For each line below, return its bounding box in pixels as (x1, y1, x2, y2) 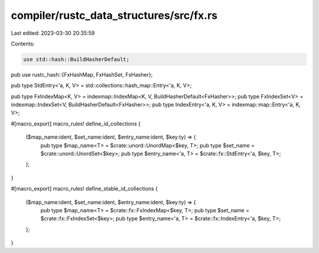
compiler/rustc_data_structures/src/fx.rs (11, 9, 218, 22)
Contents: (11, 40, 35, 47)
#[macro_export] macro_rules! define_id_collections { (11, 120, 141, 127)
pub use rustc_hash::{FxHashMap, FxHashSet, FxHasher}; (11, 71, 153, 78)
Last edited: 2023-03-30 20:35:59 (11, 29, 95, 37)
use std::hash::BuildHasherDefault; (23, 56, 130, 63)
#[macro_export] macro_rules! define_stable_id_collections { (11, 185, 158, 192)
